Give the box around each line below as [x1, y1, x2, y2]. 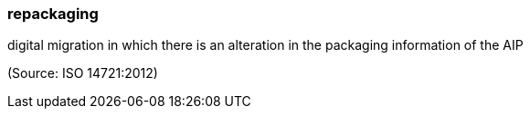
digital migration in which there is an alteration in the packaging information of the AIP [7, 37, 524, 53]
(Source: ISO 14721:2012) [7, 65, 158, 82]
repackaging [7, 5, 99, 23]
